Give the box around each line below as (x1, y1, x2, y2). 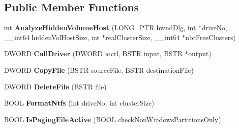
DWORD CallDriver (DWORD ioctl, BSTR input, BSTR (4, 48, 183, 59)
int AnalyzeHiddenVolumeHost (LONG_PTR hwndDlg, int (4, 22, 196, 33)
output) (188, 48, 211, 59)
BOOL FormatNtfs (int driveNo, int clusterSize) (4, 98, 154, 108)
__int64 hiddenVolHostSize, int (4, 32, 100, 42)
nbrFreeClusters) (185, 32, 236, 42)
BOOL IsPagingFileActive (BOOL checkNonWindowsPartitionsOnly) (4, 114, 221, 124)
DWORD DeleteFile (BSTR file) (4, 81, 107, 91)
